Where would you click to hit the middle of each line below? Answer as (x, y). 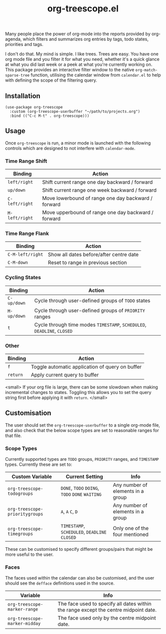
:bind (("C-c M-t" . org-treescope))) (50, 116)
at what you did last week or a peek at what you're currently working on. (79, 64)
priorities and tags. (24, 45)
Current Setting (84, 477)
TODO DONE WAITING (81, 495)
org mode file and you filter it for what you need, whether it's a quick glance (82, 59)
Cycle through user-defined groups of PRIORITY (90, 310)
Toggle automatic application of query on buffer (86, 367)
